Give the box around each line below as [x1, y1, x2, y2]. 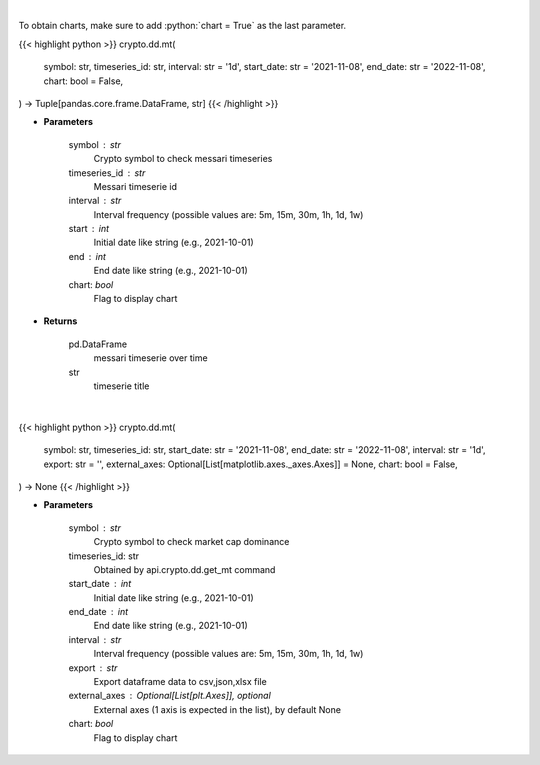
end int [68, 250, 107, 262]
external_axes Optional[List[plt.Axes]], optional [68, 690, 272, 702]
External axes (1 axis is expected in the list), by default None [93, 703, 342, 715]
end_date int [68, 606, 129, 618]
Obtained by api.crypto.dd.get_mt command [93, 563, 276, 575]
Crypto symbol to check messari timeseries [93, 153, 273, 165]
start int [68, 223, 110, 235]
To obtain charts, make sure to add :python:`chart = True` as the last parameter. [18, 20, 347, 32]
